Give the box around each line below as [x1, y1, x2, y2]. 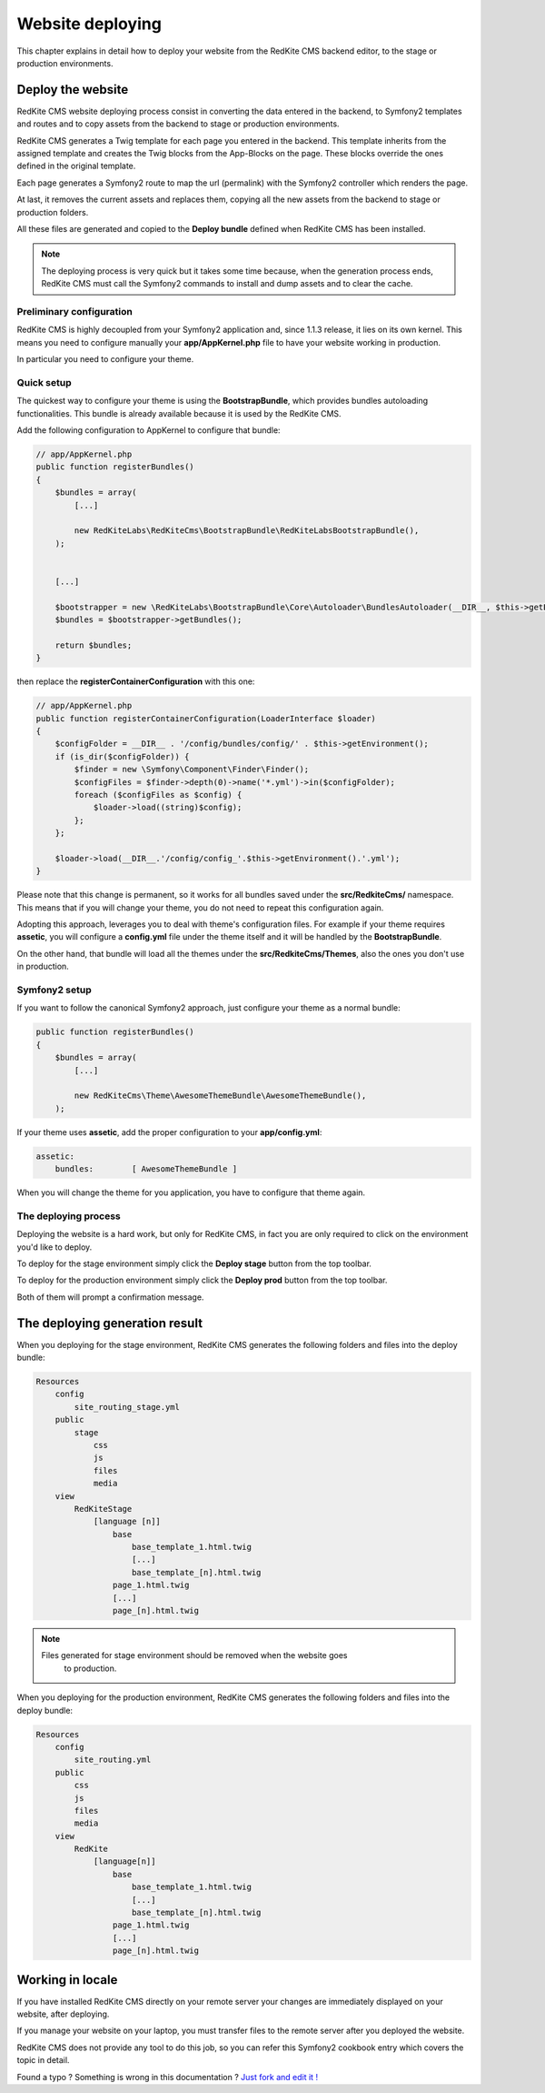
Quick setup [16, 376, 72, 388]
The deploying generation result [16, 1315, 203, 1331]
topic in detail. [16, 2055, 70, 2066]
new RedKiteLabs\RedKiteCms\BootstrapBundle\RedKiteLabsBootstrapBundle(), [74, 526, 420, 536]
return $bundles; [54, 639, 133, 650]
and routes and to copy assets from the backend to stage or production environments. [16, 118, 340, 129]
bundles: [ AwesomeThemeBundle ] [54, 1164, 238, 1174]
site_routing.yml [74, 1755, 152, 1765]
